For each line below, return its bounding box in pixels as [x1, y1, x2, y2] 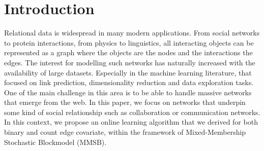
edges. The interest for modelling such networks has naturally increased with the [4, 57, 255, 67]
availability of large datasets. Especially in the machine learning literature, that [4, 67, 252, 78]
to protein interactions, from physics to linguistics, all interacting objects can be [4, 37, 254, 48]
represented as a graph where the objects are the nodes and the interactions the [4, 47, 253, 58]
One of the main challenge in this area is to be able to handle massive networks [4, 87, 252, 97]
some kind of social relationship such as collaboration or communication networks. [4, 106, 260, 117]
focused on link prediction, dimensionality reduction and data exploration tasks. [4, 77, 254, 88]
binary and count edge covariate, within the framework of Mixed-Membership [4, 127, 246, 137]
